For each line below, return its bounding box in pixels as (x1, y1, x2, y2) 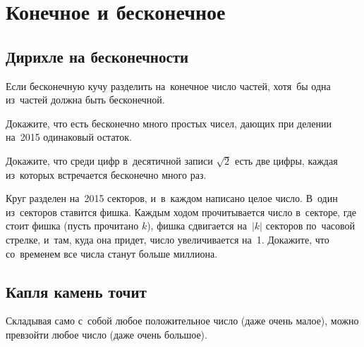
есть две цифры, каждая (234, 153, 338, 168)
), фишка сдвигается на (147, 218, 247, 233)
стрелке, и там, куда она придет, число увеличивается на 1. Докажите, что (6, 232, 329, 246)
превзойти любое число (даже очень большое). (6, 327, 207, 341)
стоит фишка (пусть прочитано (6, 218, 139, 233)
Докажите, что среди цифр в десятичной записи (6, 153, 213, 168)
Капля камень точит (6, 280, 147, 302)
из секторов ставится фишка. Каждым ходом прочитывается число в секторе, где (6, 204, 357, 219)
